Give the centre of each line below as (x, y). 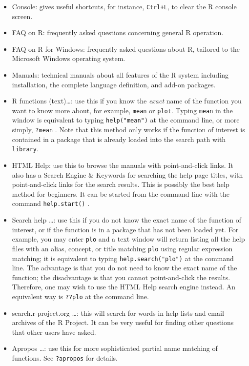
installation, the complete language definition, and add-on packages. (114, 84)
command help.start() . (51, 203)
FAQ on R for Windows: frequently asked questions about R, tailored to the (126, 49)
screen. (22, 16)
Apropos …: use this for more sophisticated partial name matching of (115, 348)
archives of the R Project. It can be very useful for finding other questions (123, 322)
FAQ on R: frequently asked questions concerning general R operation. (118, 32)
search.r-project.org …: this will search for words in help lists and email (118, 313)
